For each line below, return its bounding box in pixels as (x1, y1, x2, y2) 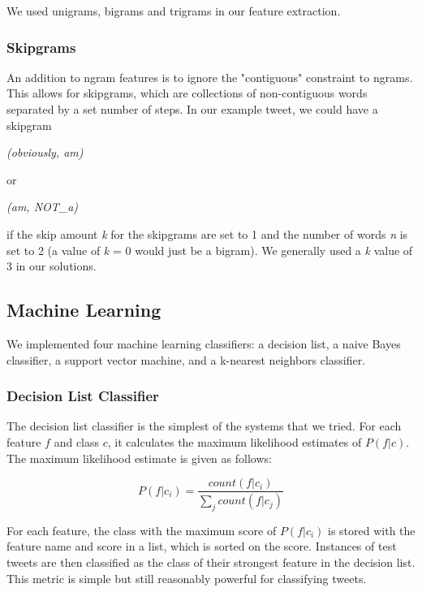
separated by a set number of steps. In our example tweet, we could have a (6, 101, 378, 117)
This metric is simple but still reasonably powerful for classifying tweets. (6, 569, 367, 586)
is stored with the (328, 521, 416, 538)
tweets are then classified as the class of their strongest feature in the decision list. (6, 554, 416, 571)
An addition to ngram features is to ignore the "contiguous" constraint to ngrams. (6, 68, 413, 85)
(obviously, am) (6, 144, 84, 161)
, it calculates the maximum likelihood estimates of (107, 433, 362, 450)
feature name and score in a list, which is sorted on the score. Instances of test (6, 538, 397, 555)
